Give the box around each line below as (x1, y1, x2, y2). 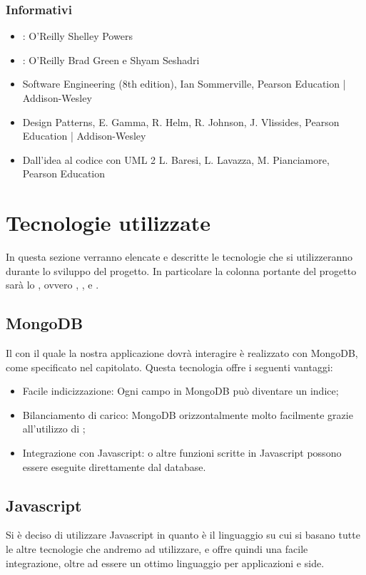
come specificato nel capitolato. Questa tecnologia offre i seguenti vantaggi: (6, 359, 333, 374)
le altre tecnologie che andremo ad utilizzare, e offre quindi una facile (6, 542, 308, 556)
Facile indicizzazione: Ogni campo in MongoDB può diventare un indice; (22, 383, 339, 398)
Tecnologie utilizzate (6, 208, 211, 237)
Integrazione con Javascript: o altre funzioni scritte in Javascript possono (22, 445, 342, 460)
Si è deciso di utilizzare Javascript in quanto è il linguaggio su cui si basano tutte (6, 527, 360, 542)
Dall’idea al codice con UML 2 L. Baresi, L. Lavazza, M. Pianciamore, (22, 152, 330, 167)
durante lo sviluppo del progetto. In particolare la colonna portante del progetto (6, 263, 357, 278)
